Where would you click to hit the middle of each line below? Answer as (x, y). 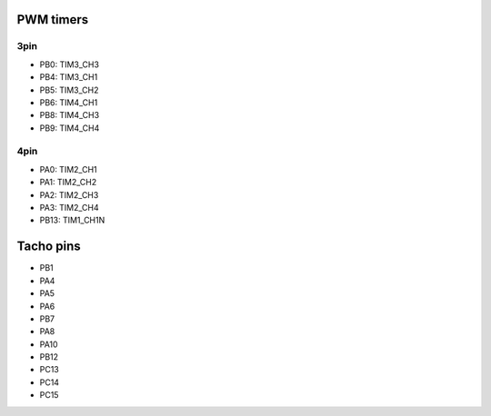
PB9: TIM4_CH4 (70, 128)
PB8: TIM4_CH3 (70, 115)
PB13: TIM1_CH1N (72, 220)
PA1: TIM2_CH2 (68, 183)
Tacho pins (49, 247)
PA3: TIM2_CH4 (69, 208)
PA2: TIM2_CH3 (69, 194)
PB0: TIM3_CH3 (70, 64)
